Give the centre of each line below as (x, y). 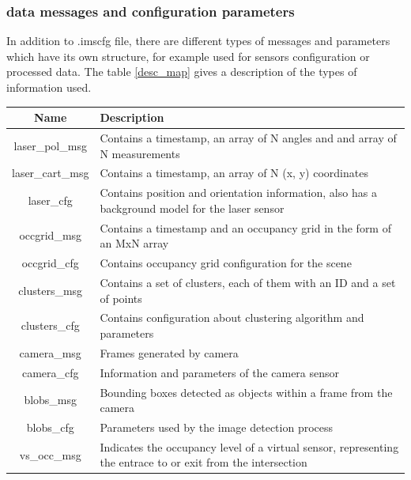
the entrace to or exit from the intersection (204, 462)
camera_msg (50, 352)
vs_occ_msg (50, 454)
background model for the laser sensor (192, 208)
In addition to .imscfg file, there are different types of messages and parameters (198, 41)
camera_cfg (50, 372)
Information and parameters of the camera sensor (220, 372)
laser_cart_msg (51, 173)
